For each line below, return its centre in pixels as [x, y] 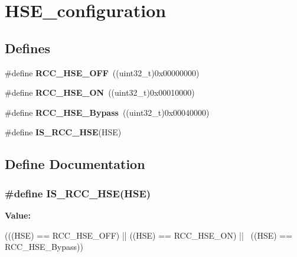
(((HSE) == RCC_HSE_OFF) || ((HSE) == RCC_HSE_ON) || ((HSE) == [149, 235]
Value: [18, 215]
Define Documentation [75, 164]
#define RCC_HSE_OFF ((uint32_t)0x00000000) [102, 72]
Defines [28, 48]
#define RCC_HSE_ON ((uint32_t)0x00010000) [100, 92]
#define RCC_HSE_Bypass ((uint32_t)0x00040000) [107, 112]
